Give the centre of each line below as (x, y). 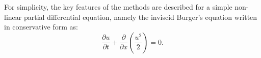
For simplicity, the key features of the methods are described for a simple (118, 7)
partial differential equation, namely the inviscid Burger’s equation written (140, 17)
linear (13, 17)
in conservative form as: (41, 27)
